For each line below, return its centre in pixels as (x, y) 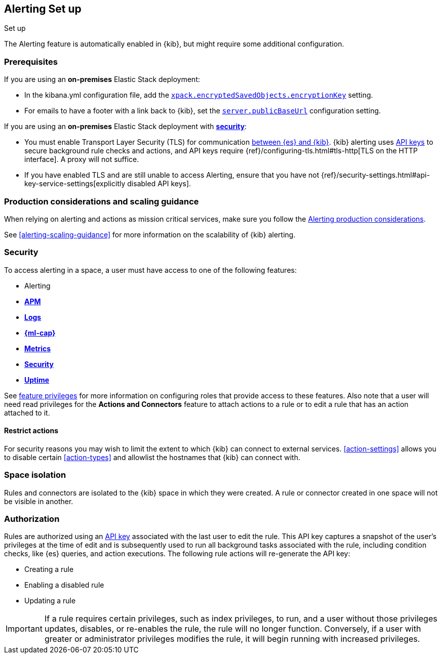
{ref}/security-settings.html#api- (375, 175)
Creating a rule (49, 569)
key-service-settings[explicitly (75, 184)
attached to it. (27, 413)
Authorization (32, 519)
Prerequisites (31, 61)
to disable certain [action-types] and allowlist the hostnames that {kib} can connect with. (152, 457)
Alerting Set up (43, 9)
